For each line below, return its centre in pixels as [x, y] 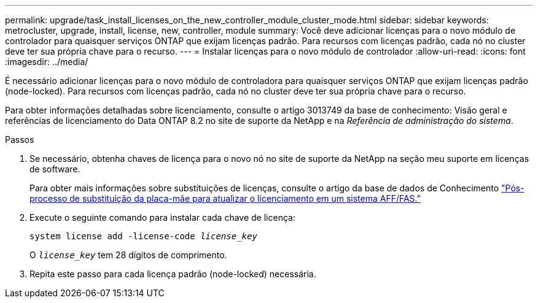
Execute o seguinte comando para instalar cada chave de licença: [162, 217]
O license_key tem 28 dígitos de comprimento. [128, 255]
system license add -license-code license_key [143, 236]
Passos [20, 140]
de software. [55, 169]
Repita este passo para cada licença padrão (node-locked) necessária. [173, 274]
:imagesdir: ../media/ [47, 62]
